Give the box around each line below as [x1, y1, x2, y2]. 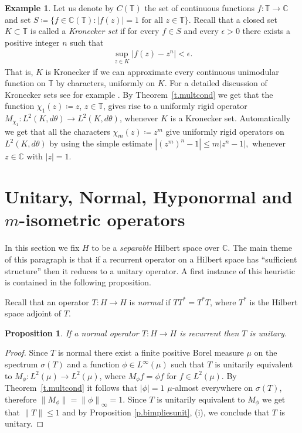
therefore [5, 393, 37, 405]
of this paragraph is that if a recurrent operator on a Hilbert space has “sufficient [5, 253, 297, 265]
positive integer [5, 36, 60, 48]
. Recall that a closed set [188, 13, 277, 25]
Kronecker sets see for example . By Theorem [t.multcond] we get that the [5, 88, 273, 100]
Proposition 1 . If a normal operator [5, 326, 139, 339]
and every [184, 25, 219, 37]
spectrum [5, 358, 38, 370]
